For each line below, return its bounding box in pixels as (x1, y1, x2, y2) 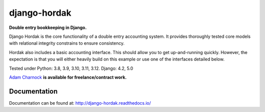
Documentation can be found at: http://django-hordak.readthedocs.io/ (9, 100, 151, 106)
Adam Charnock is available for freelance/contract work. (9, 74, 127, 80)
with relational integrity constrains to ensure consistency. (9, 40, 125, 46)
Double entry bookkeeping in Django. (9, 25, 87, 30)
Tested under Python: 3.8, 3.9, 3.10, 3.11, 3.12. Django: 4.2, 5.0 (9, 65, 133, 71)
